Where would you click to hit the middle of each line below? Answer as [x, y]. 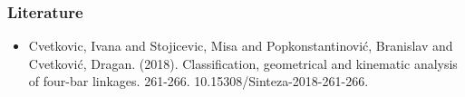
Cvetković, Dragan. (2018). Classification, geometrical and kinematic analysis [243, 63]
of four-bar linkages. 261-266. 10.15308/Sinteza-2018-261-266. [199, 81]
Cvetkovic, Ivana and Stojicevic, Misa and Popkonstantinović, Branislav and [241, 46]
